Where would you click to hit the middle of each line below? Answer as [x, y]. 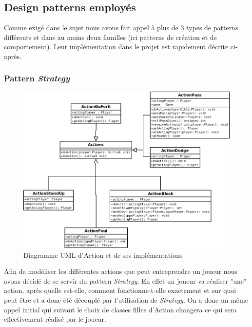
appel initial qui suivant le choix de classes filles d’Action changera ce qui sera [120, 309]
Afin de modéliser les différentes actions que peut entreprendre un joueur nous [121, 271]
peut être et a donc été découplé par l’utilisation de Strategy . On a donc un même [126, 300]
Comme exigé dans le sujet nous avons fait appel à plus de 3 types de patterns [121, 28]
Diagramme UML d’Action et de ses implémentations [103, 255]
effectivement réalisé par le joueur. [55, 319]
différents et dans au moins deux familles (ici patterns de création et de [110, 37]
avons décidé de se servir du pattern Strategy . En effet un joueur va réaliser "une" [125, 280]
